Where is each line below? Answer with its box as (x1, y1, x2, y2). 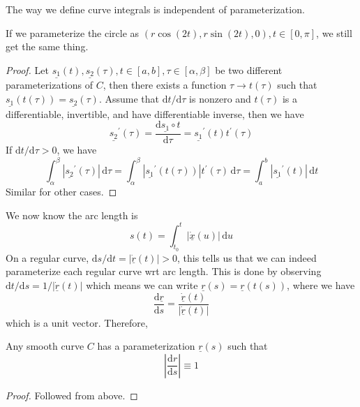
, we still (316, 25, 352, 40)
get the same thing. (6, 39, 89, 54)
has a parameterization (97, 339, 195, 353)
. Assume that (98, 91, 159, 106)
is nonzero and (189, 91, 251, 106)
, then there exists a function (103, 77, 227, 92)
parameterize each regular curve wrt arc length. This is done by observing (6, 264, 322, 279)
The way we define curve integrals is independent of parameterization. (6, 2, 305, 16)
